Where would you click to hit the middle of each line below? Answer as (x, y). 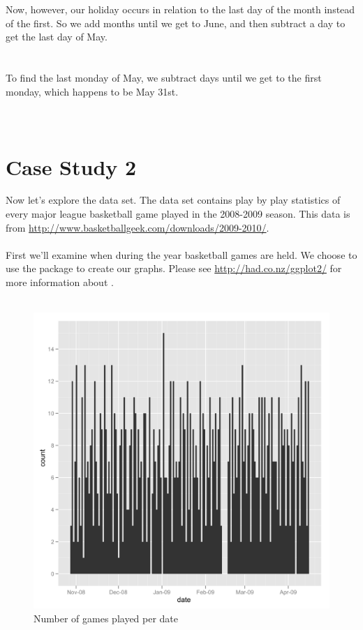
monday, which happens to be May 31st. (92, 91)
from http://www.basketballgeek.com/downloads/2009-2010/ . (138, 227)
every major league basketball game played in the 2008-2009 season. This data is (178, 214)
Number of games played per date (106, 618)
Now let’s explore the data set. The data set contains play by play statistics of (173, 200)
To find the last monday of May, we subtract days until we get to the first (164, 77)
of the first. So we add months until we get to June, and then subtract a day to (176, 23)
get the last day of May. (57, 37)
